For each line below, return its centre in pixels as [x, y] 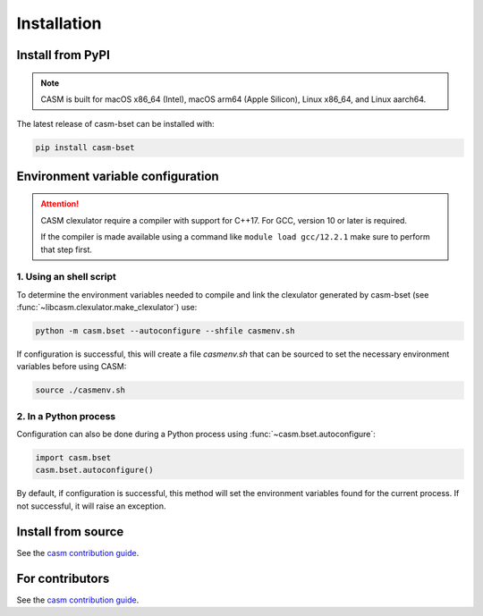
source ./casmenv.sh [80, 390]
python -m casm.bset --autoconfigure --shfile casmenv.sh [165, 331]
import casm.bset [73, 458]
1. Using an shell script [66, 277]
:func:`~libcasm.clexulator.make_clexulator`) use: [107, 308]
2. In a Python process [66, 416]
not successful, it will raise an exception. [91, 506]
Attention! [60, 204]
